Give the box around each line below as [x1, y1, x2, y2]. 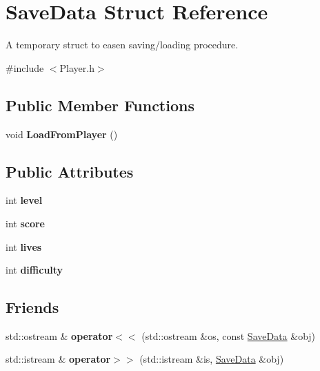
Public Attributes [6, 160, 134, 182]
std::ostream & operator [6, 328, 113, 343]
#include [6, 60, 44, 75]
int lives [6, 239, 42, 254]
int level [6, 193, 43, 207]
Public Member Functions [6, 94, 194, 115]
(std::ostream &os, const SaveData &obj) [141, 328, 316, 343]
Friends [6, 296, 59, 318]
